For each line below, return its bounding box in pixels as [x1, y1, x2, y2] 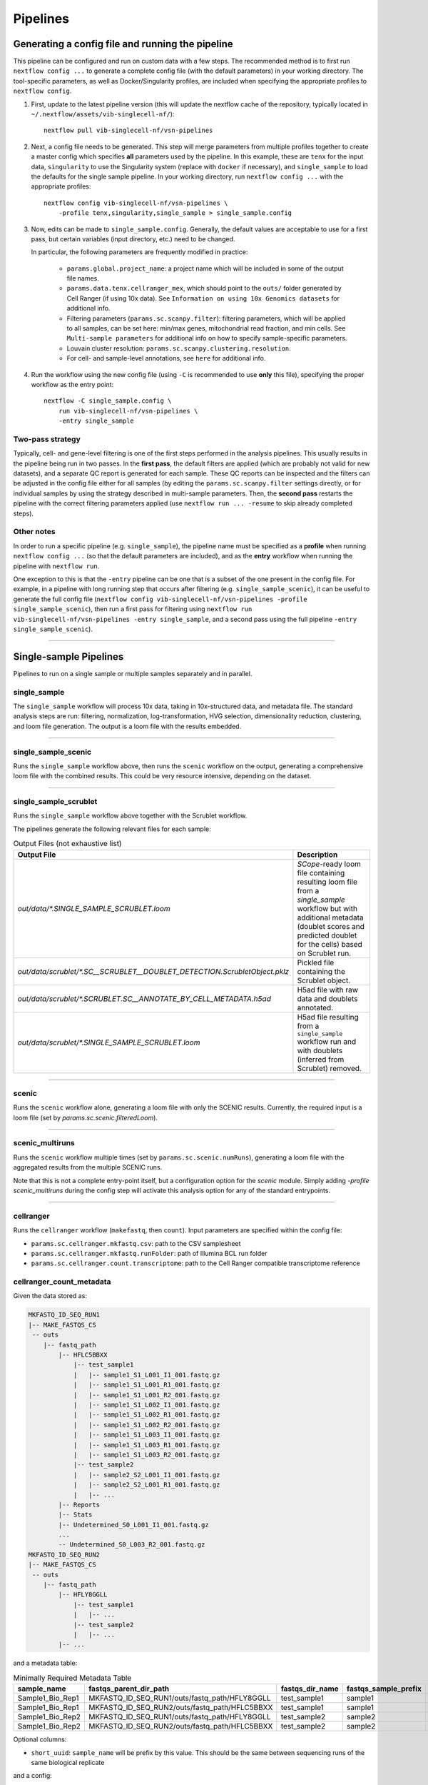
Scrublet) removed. [297, 1063, 362, 1073]
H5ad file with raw [297, 985, 359, 995]
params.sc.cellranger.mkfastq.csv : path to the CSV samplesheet [31, 1239, 241, 1247]
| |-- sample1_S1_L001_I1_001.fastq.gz [73, 1371, 220, 1379]
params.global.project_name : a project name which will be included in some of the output [66, 264, 344, 273]
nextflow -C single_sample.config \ [44, 397, 172, 405]
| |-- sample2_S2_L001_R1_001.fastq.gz [73, 1481, 220, 1489]
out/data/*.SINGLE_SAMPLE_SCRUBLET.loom [17, 903, 170, 913]
